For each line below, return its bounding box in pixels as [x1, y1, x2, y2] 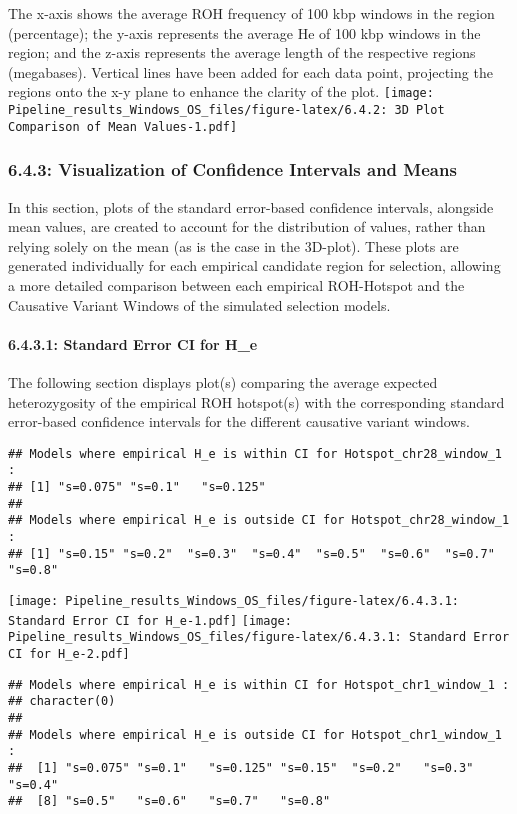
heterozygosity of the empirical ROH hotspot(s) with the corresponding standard [8, 391, 505, 412]
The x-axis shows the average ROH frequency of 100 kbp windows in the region [8, 3, 495, 23]
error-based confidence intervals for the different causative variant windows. [8, 411, 470, 432]
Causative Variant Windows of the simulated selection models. [8, 294, 391, 315]
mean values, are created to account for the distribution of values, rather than [8, 216, 486, 237]
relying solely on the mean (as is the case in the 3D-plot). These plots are [8, 235, 459, 256]
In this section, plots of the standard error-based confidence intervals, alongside [8, 196, 494, 217]
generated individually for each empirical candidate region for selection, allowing [8, 255, 501, 276]
